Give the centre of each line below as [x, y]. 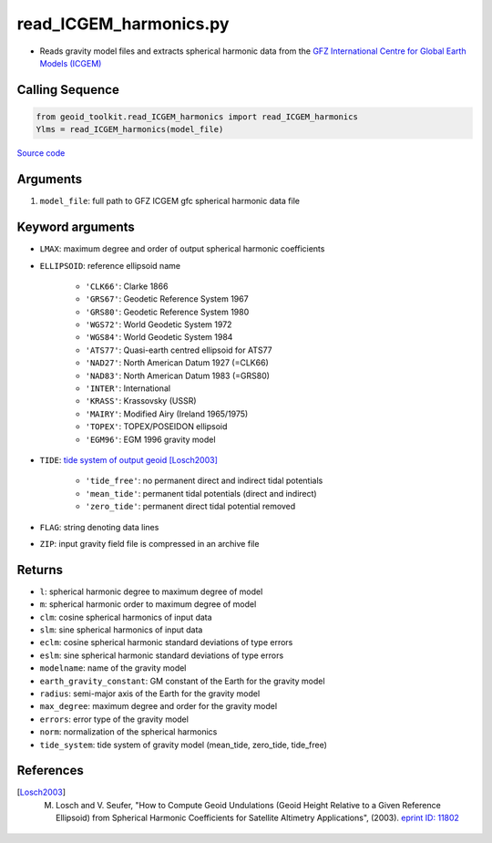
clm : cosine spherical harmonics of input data [126, 617]
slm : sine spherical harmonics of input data [121, 630]
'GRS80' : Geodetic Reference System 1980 [167, 312]
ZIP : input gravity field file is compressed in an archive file [149, 543]
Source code [41, 153]
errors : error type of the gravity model [114, 719]
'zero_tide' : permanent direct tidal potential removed [190, 507]
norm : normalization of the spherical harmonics [128, 732]
